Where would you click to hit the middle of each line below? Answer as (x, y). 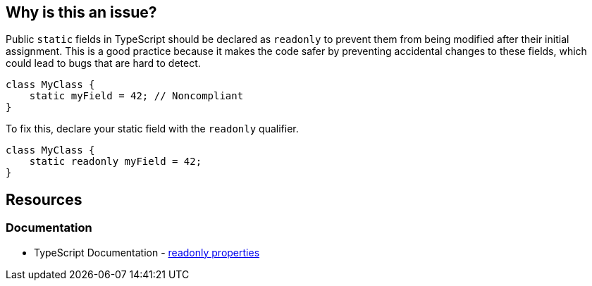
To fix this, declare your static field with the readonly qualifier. (152, 129)
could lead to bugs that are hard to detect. (103, 63)
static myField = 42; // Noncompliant (136, 96)
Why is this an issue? (81, 12)
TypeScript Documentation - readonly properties (147, 252)
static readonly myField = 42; (116, 162)
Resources (44, 199)
